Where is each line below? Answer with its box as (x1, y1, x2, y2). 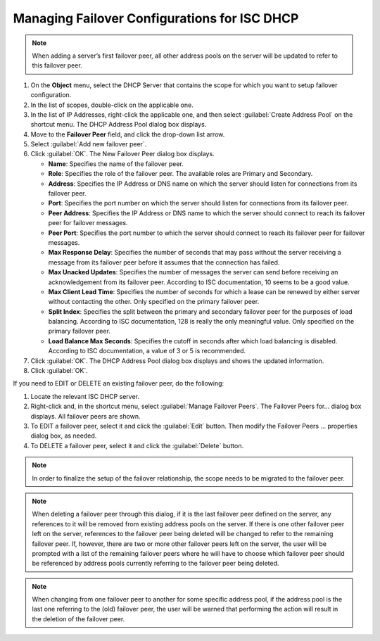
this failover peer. (32, 61, 82, 70)
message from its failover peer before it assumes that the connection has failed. (48, 258, 280, 267)
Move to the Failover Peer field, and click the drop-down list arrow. (30, 130, 225, 139)
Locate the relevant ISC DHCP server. (30, 392, 140, 400)
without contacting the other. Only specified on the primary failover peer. (48, 298, 260, 306)
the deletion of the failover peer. (32, 614, 125, 623)
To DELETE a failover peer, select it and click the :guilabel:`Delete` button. (30, 441, 244, 450)
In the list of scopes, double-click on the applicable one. (30, 101, 194, 109)
